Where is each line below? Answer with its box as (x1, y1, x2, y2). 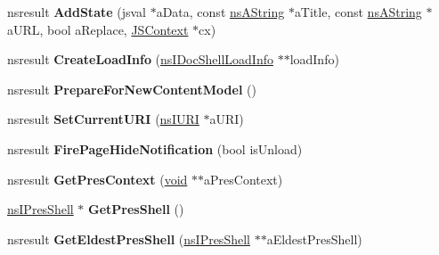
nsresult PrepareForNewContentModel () (7, 79, 256, 98)
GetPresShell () (88, 200, 184, 218)
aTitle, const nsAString (294, 3, 422, 21)
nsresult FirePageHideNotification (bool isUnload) (7, 139, 303, 158)
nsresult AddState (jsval (7, 3, 147, 21)
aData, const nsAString (156, 3, 285, 21)
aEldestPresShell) (266, 229, 362, 248)
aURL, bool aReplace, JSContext (7, 20, 189, 38)
